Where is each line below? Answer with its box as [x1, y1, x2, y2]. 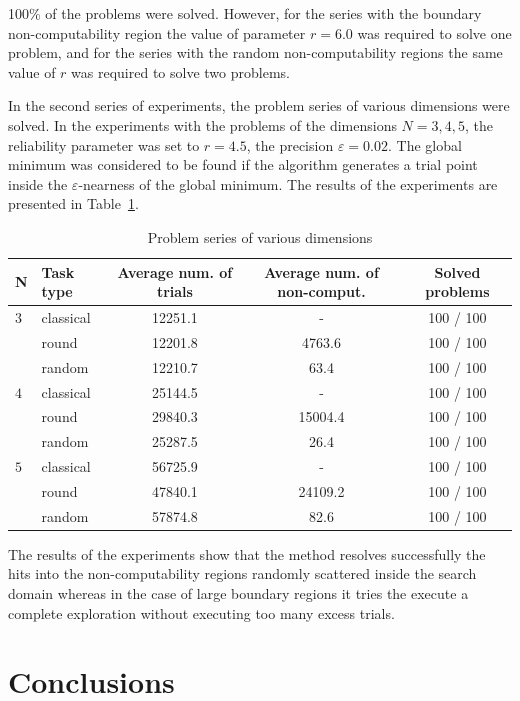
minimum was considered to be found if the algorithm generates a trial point [8, 154, 478, 175]
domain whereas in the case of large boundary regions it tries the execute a [8, 583, 469, 603]
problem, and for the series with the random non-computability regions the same [8, 42, 503, 63]
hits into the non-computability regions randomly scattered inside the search [8, 563, 477, 584]
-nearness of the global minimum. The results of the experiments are [78, 173, 498, 194]
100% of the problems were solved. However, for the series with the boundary [8, 3, 482, 23]
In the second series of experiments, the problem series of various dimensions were [8, 95, 510, 116]
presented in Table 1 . [8, 193, 139, 214]
